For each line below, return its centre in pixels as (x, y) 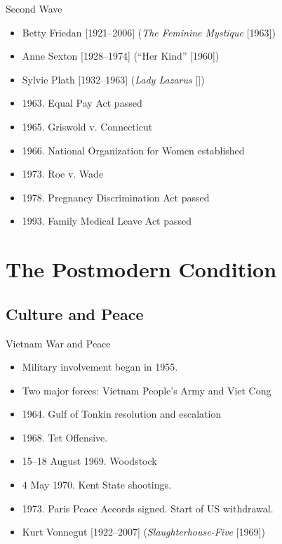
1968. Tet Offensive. (65, 437)
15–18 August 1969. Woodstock (89, 461)
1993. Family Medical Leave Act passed (107, 221)
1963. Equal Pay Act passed (82, 103)
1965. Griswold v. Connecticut (87, 126)
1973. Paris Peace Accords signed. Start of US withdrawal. (148, 508)
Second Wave (34, 8)
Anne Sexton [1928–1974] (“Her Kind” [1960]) (121, 56)
